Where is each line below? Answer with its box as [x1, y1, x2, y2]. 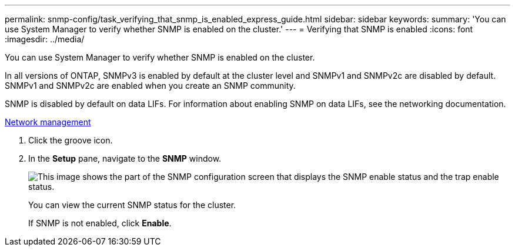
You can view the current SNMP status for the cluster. [28, 200, 236, 210]
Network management [5, 117, 91, 127]
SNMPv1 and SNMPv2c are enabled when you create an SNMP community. [5, 81, 296, 91]
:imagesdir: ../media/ [5, 34, 85, 44]
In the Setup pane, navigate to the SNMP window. [28, 153, 222, 163]
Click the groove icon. [28, 135, 113, 145]
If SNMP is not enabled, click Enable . [28, 218, 172, 228]
